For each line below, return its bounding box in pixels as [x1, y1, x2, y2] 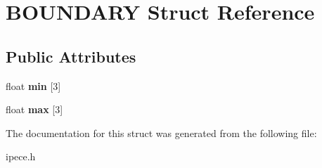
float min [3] [6, 78, 61, 93]
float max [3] [6, 102, 63, 117]
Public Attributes [6, 45, 136, 67]
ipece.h [6, 149, 36, 164]
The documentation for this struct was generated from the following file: [6, 125, 317, 140]
